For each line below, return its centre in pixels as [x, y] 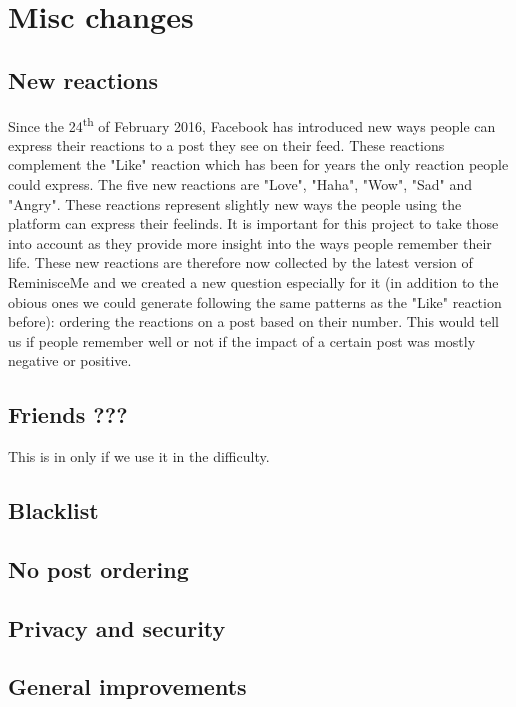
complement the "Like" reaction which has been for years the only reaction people [258, 164]
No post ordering [98, 568]
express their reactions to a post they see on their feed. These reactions [226, 144]
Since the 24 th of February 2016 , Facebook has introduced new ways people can [252, 124]
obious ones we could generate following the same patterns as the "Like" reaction [255, 301]
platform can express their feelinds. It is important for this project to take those [253, 223]
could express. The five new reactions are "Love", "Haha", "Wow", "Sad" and [240, 184]
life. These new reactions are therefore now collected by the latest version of [240, 262]
